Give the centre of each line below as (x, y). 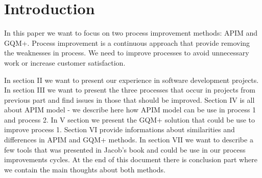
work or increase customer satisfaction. (65, 62)
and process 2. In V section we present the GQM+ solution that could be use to (129, 119)
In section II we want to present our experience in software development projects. (132, 80)
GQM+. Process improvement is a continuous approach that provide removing (127, 42)
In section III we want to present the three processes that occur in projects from (130, 90)
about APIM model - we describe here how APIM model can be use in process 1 (130, 110)
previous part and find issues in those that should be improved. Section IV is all (129, 99)
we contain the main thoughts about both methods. (85, 169)
